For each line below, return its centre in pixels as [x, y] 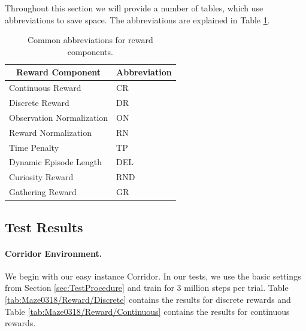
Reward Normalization [50, 132]
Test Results [44, 227]
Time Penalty [34, 147]
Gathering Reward [43, 192]
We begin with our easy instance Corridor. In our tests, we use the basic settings [153, 276]
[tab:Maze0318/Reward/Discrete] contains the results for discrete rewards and [148, 299]
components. [90, 51]
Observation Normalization [59, 117]
